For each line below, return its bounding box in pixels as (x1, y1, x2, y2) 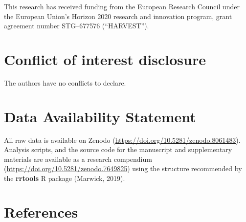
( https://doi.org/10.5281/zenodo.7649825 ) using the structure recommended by (4, 163, 242, 174)
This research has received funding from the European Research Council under (4, 1, 240, 11)
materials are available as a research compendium (4, 154, 152, 164)
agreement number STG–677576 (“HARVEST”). (4, 21, 149, 31)
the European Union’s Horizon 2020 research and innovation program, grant (4, 11, 232, 21)
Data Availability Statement (4, 106, 196, 126)
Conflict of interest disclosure (4, 49, 206, 69)
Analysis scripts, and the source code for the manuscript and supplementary (4, 144, 232, 155)
